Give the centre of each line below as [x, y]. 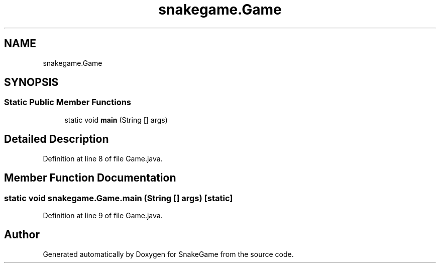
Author [22, 235]
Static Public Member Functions [68, 102]
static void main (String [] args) [116, 120]
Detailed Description [57, 139]
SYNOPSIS [31, 82]
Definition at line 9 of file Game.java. [103, 215]
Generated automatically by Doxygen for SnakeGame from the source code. [168, 254]
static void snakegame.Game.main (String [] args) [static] [119, 198]
